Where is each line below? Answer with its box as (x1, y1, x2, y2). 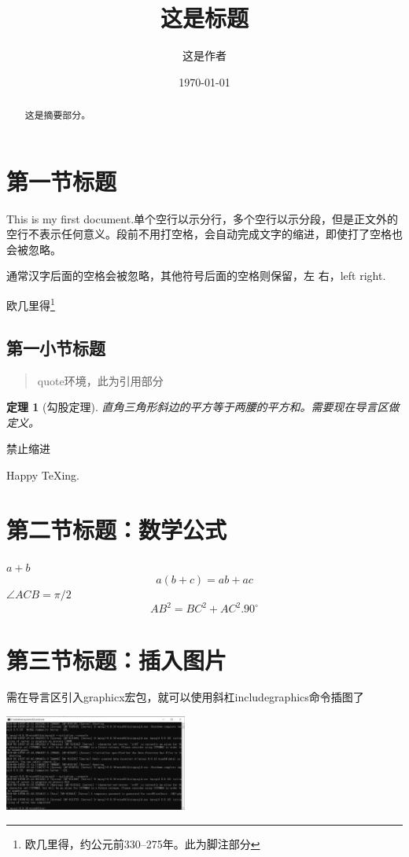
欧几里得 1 (6, 295, 55, 313)
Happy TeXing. (6, 466, 79, 483)
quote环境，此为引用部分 (37, 372, 164, 388)
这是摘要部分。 (24, 109, 91, 122)
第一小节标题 (6, 335, 105, 359)
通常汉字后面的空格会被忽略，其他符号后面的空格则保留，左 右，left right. (6, 267, 386, 284)
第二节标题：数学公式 (6, 513, 227, 545)
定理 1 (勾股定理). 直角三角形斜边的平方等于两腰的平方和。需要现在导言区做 (6, 399, 400, 415)
